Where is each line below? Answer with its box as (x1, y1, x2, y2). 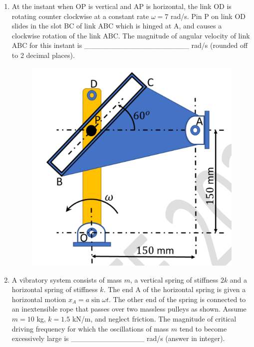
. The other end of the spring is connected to (108, 294, 246, 304)
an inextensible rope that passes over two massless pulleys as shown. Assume (11, 304, 247, 314)
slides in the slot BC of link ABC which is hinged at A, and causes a (11, 20, 222, 31)
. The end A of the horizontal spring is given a (103, 284, 246, 295)
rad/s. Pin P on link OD (170, 10, 246, 21)
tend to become (179, 323, 227, 334)
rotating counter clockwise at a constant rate (11, 10, 149, 21)
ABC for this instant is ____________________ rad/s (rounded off (11, 40, 248, 50)
